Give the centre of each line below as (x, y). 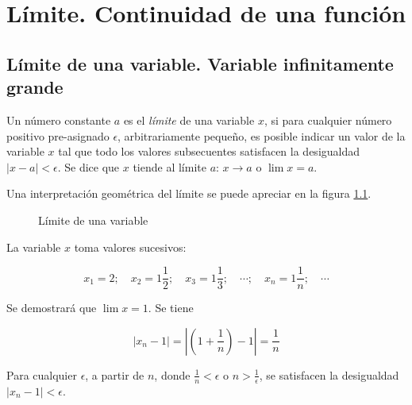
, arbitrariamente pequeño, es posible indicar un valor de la (262, 135)
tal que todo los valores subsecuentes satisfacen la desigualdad (209, 151)
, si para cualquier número (328, 120)
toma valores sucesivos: (130, 247)
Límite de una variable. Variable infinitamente (200, 63)
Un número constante (59, 120)
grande (35, 87)
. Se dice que (89, 166)
